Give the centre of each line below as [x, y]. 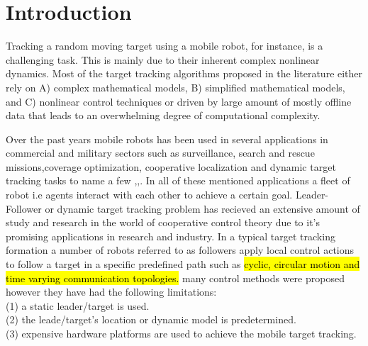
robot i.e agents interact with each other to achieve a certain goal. [149, 195]
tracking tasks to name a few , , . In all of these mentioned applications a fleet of [178, 180]
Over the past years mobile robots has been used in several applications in [167, 139]
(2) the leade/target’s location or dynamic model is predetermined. [151, 319]
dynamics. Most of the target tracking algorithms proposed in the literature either [184, 73]
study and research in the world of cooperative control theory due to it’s [163, 222]
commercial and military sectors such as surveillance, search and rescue [160, 153]
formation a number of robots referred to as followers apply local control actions [180, 250]
